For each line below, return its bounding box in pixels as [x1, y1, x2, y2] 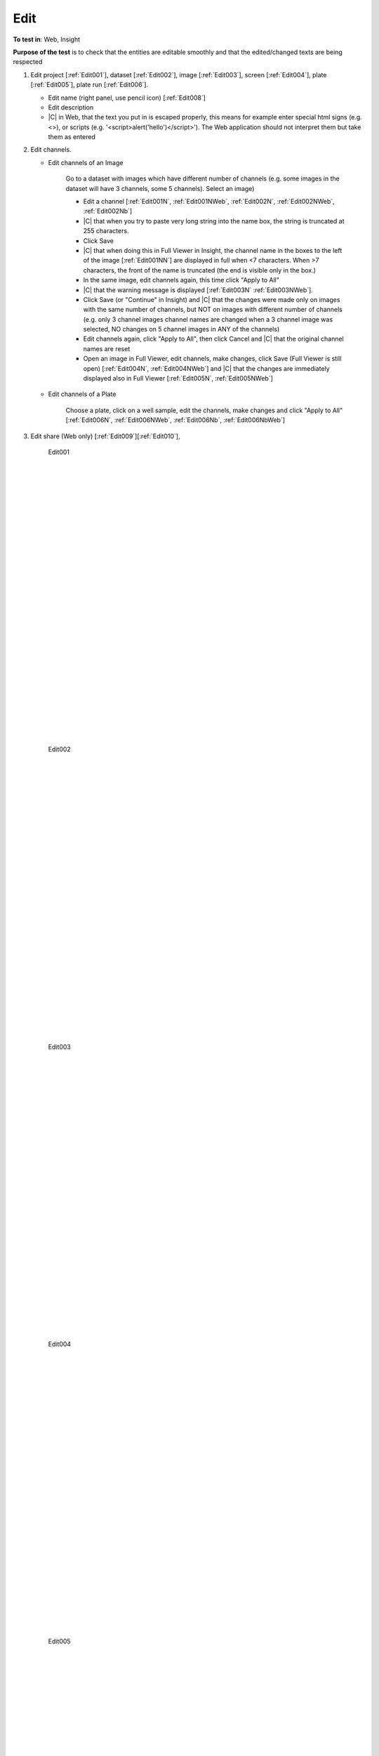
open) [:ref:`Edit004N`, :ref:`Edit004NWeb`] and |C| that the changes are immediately [83, 364, 330, 372]
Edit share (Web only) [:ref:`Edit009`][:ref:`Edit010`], [30, 432, 180, 440]
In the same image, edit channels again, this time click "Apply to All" [83, 276, 280, 284]
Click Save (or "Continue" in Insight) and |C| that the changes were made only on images [83, 295, 340, 303]
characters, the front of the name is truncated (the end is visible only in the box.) [83, 266, 316, 274]
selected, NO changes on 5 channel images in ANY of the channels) [83, 325, 280, 334]
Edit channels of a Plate [48, 390, 117, 398]
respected [13, 58, 43, 66]
